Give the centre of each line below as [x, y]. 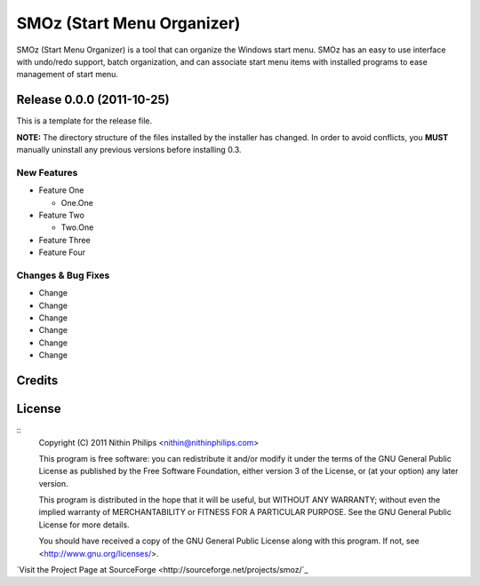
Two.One [77, 227]
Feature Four [62, 252]
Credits [37, 380]
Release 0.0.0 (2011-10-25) [93, 100]
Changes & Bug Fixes [63, 275]
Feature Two [61, 215]
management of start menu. [68, 75]
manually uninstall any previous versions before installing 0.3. [129, 150]
